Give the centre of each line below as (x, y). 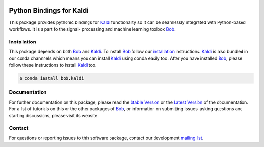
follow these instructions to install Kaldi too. (53, 65)
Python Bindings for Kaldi (49, 10)
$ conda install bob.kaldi (52, 78)
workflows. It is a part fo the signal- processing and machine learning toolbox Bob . (92, 29)
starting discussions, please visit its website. (54, 116)
